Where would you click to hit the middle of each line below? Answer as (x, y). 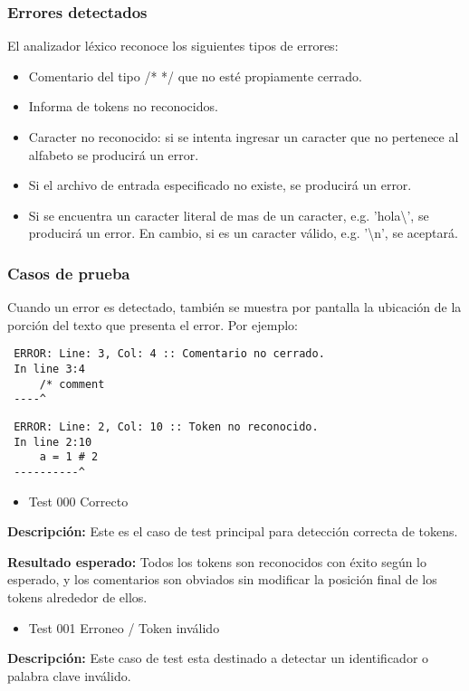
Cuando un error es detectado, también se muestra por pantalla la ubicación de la (234, 307)
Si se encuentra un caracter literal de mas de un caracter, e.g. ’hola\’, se (229, 215)
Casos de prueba (69, 273)
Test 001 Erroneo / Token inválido (124, 627)
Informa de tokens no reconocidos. (123, 106)
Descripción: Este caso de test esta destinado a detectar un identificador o (218, 658)
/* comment (72, 384)
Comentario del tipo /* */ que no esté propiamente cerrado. (195, 76)
